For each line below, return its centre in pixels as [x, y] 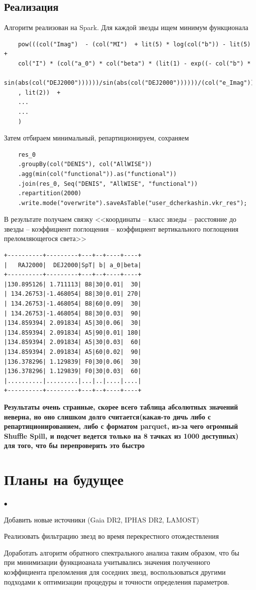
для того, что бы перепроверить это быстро [74, 445]
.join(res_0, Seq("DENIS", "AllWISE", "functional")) [108, 184]
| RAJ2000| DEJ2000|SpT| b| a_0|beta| [73, 265]
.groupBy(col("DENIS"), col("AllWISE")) [85, 164]
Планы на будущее [64, 479]
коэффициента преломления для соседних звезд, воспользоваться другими [115, 572]
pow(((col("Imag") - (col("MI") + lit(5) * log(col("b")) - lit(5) [134, 44]
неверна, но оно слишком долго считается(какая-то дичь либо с [108, 416]
